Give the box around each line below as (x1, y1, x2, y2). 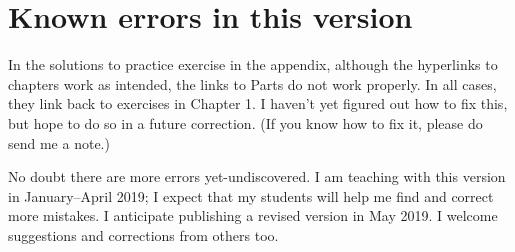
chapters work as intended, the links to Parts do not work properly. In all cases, (8, 73, 497, 94)
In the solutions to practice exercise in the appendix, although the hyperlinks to (8, 54, 498, 75)
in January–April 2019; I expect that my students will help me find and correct (8, 185, 494, 206)
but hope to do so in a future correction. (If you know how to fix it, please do (8, 112, 483, 133)
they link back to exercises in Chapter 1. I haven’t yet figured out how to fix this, (8, 93, 508, 114)
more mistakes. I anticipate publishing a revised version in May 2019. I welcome (8, 205, 498, 226)
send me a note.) (8, 132, 110, 153)
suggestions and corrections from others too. (8, 224, 279, 245)
